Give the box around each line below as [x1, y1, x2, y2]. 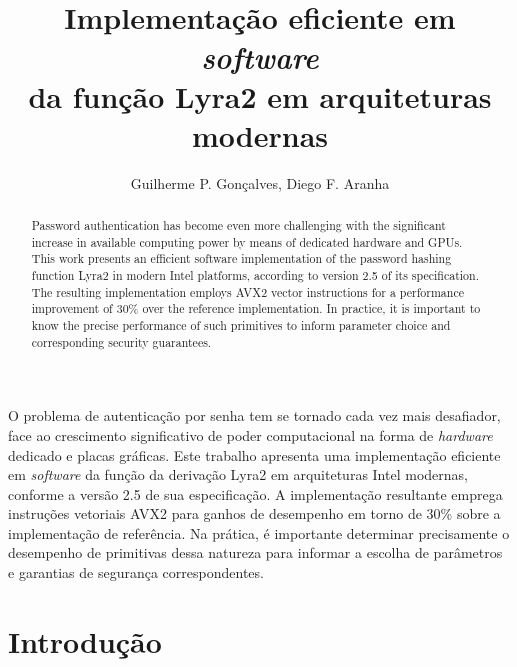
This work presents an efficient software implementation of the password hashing [31, 250, 452, 267]
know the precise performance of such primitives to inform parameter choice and [31, 317, 451, 334]
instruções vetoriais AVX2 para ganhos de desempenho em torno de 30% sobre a [8, 503, 501, 524]
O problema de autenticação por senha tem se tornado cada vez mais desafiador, [8, 405, 501, 426]
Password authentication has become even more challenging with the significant [31, 217, 446, 234]
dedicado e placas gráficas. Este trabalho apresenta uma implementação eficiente [8, 444, 501, 465]
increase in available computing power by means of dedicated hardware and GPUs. [31, 233, 463, 250]
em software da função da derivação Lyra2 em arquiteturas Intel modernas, [8, 464, 468, 485]
